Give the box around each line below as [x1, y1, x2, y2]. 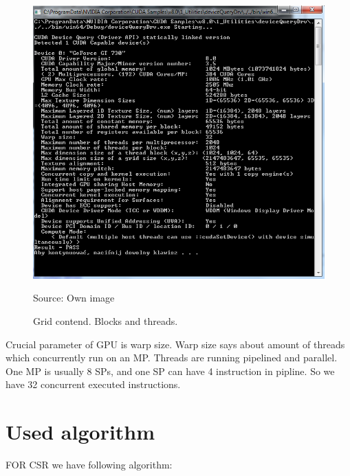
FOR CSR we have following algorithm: [6, 457, 173, 472]
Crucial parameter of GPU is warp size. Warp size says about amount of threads [6, 337, 345, 351]
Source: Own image [33, 291, 115, 305]
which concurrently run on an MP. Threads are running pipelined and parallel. [6, 350, 338, 365]
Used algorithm [6, 418, 155, 446]
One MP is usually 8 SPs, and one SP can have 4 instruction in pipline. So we [6, 363, 335, 378]
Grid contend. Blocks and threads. [33, 314, 178, 328]
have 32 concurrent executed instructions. [6, 377, 181, 392]
